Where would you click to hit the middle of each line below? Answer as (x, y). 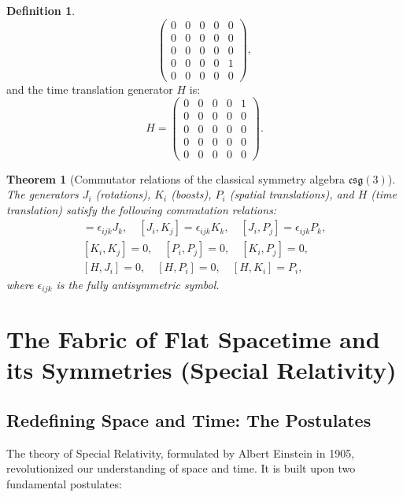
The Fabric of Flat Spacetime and (193, 339)
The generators (43, 194)
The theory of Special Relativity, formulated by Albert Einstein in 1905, (181, 452)
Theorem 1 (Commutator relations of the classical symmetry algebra (176, 178)
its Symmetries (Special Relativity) (201, 370)
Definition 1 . (41, 10)
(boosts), (191, 194)
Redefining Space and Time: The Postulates (189, 419)
